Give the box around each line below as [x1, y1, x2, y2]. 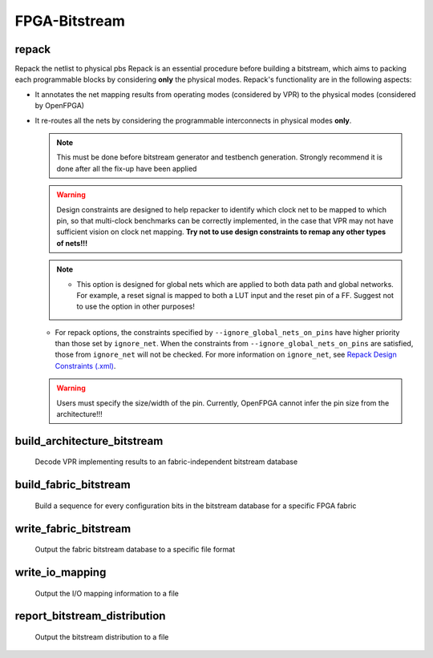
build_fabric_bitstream [14, 478, 132, 492]
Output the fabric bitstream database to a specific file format [34, 545, 236, 555]
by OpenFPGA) [34, 101, 84, 111]
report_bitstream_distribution [14, 609, 166, 623]
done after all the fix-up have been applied [56, 163, 197, 173]
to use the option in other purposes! [76, 301, 196, 312]
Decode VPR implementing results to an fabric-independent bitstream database [34, 457, 298, 466]
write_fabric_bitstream [14, 522, 132, 535]
